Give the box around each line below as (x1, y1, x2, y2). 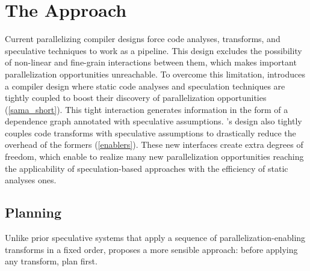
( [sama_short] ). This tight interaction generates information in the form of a (5, 103, 288, 115)
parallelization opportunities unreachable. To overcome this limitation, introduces (5, 67, 306, 80)
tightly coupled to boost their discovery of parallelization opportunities (5, 91, 267, 104)
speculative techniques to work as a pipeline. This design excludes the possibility (5, 44, 302, 56)
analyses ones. (5, 174, 57, 186)
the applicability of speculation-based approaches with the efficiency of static (5, 162, 288, 174)
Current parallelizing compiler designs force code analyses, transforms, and (5, 32, 281, 45)
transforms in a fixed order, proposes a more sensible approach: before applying (5, 243, 298, 255)
